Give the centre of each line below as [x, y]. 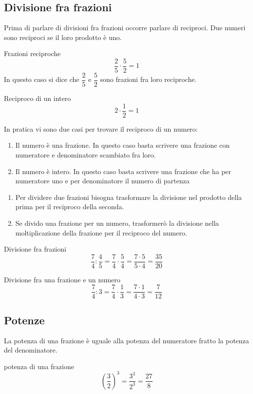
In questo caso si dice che [42, 79]
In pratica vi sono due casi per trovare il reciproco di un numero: [101, 128]
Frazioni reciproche [32, 53]
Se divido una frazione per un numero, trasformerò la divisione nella [117, 223]
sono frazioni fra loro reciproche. [148, 79]
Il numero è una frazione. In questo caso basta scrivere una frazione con [122, 145]
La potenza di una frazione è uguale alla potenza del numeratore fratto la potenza [126, 340]
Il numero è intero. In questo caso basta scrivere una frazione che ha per [123, 171]
